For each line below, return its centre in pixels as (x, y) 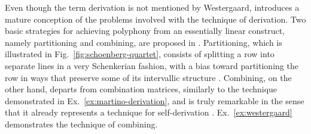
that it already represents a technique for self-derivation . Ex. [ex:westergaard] (149, 112)
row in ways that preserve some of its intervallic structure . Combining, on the (148, 77)
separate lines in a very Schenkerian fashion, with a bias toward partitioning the (152, 65)
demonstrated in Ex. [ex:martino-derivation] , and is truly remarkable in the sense (155, 100)
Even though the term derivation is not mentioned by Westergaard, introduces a (152, 7)
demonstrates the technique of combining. (81, 124)
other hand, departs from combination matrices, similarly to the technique (141, 89)
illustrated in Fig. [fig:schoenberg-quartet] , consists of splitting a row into (140, 54)
